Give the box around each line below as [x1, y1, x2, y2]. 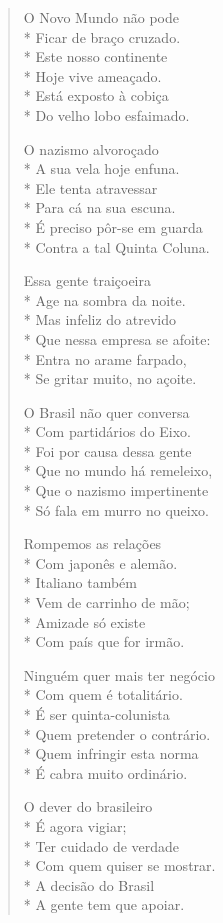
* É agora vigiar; [23, 815, 127, 836]
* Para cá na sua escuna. [23, 197, 176, 218]
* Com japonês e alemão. [23, 552, 178, 573]
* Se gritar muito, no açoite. [23, 368, 197, 389]
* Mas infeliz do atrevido [23, 309, 176, 330]
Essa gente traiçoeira [23, 270, 151, 291]
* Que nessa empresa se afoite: [23, 328, 211, 349]
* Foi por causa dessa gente [23, 440, 192, 461]
